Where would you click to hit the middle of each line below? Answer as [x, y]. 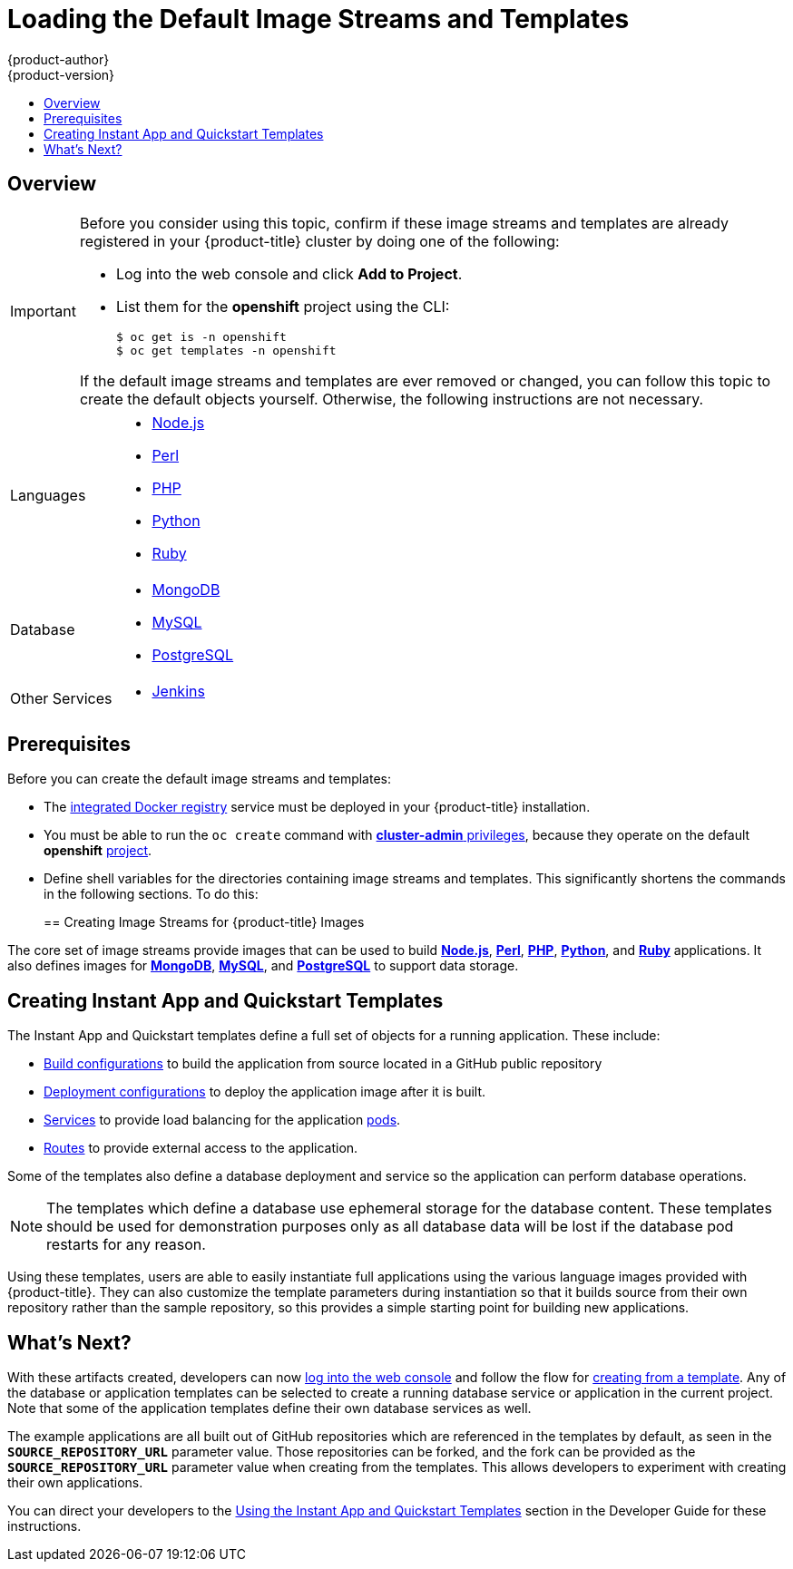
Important [43, 311]
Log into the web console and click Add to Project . [289, 273]
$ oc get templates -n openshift [226, 350]
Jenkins [178, 691]
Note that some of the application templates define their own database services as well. [269, 1408]
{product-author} [59, 59]
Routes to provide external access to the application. [201, 1148]
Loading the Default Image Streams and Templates [318, 19]
